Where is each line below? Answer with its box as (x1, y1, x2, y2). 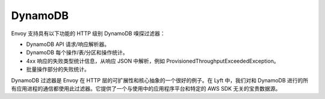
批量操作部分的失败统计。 (26, 66, 90, 73)
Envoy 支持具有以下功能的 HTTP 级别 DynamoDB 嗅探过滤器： (11, 30, 166, 37)
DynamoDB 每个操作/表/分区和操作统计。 (26, 49, 129, 56)
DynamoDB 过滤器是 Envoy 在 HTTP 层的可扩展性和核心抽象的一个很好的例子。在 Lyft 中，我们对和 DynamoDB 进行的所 (11, 76, 309, 83)
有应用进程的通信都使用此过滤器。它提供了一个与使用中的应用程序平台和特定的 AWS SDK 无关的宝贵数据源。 (11, 85, 281, 92)
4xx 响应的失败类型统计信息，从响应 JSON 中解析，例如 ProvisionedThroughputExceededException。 (26, 57, 279, 64)
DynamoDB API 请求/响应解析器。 (26, 41, 110, 48)
